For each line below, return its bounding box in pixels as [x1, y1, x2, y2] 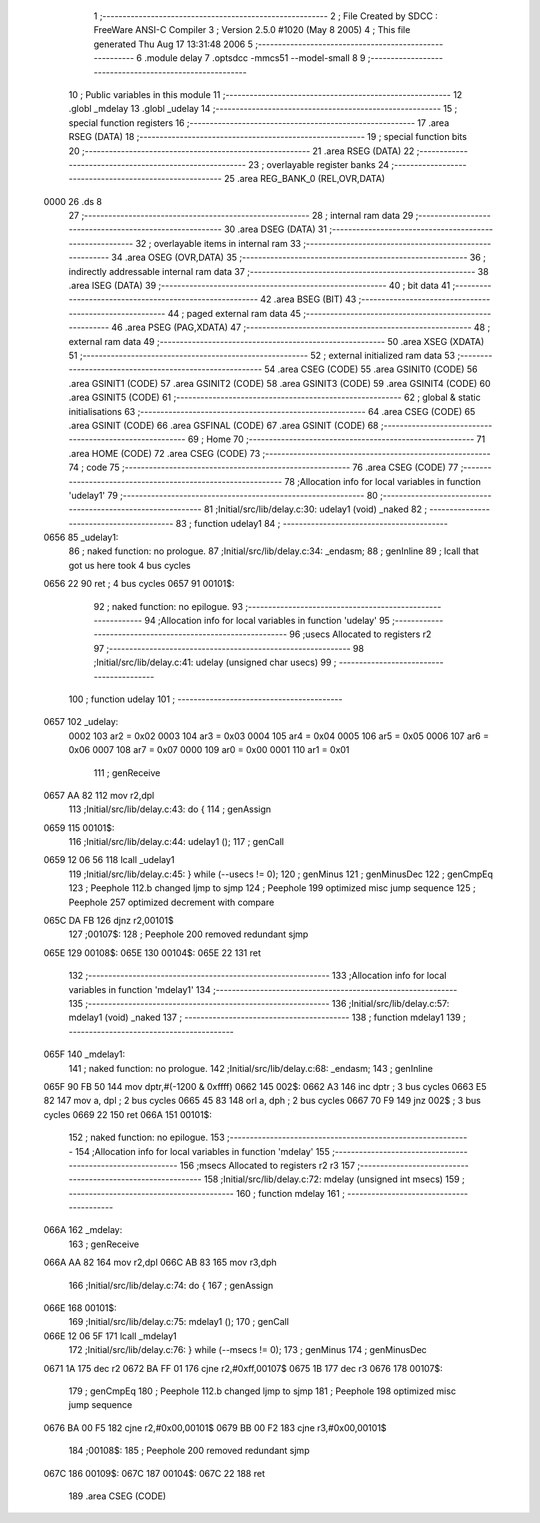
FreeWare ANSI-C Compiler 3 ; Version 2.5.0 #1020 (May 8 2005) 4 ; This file [93, 24, 411, 36]
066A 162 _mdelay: [43, 1224, 123, 1236]
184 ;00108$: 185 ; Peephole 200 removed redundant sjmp [68, 1445, 310, 1457]
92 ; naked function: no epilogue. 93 [93, 600, 244, 612]
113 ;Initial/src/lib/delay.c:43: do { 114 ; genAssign [68, 803, 272, 815]
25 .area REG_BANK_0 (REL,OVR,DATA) [223, 173, 385, 185]
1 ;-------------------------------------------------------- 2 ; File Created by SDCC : [93, 10, 439, 22]
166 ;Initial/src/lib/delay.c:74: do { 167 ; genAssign [68, 1279, 274, 1291]
